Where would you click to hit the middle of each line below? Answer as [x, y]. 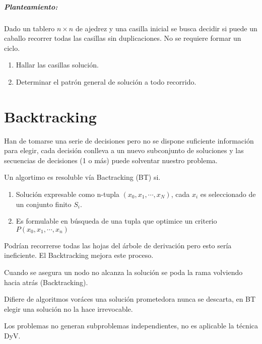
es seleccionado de [228, 194]
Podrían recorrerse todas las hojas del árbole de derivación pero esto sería [118, 245]
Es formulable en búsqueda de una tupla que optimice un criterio [116, 221]
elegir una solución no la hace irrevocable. [69, 308]
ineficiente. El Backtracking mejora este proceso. [79, 255]
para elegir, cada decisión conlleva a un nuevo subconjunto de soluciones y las [124, 150]
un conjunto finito [44, 204]
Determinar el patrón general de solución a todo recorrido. [106, 81]
